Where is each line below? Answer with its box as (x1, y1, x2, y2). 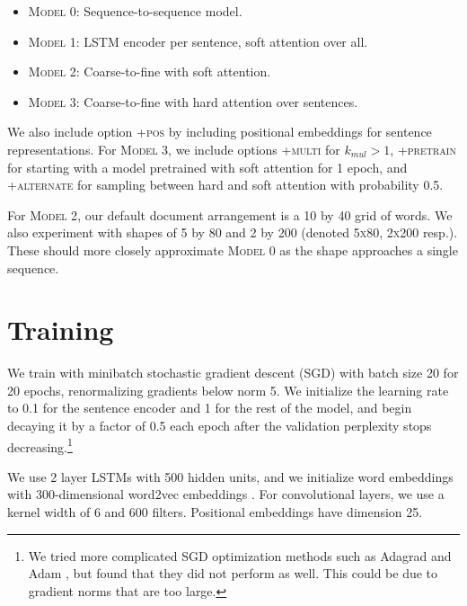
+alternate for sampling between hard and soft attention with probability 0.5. (7, 175, 444, 194)
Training (7, 311, 114, 348)
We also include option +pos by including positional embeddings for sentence (7, 122, 432, 141)
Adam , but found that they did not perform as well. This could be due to (28, 564, 438, 583)
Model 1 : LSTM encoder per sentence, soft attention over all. (28, 31, 368, 50)
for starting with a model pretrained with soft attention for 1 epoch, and (7, 157, 408, 176)
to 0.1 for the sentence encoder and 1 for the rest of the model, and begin (7, 398, 412, 417)
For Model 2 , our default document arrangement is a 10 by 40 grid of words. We (7, 205, 453, 224)
